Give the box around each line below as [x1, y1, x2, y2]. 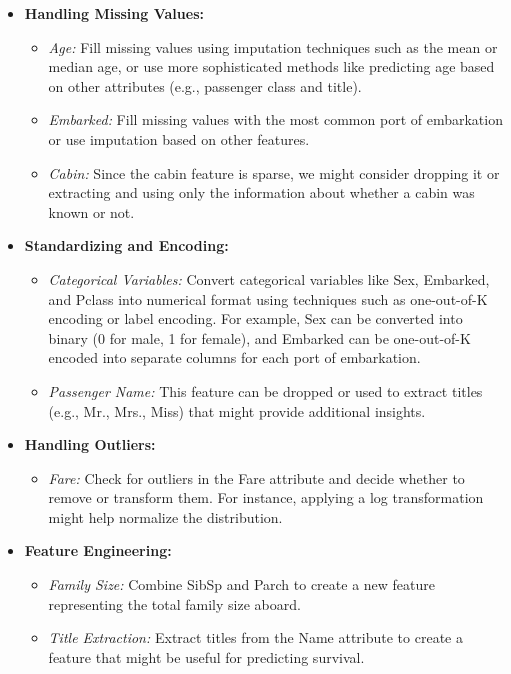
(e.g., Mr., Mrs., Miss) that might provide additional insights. [48, 400, 426, 421]
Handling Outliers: [24, 434, 156, 455]
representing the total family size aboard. [48, 593, 301, 614]
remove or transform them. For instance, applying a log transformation [48, 487, 484, 508]
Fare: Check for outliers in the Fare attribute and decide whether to [48, 467, 465, 488]
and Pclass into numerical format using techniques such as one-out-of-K [48, 288, 488, 309]
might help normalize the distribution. [48, 506, 283, 527]
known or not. [48, 201, 135, 222]
